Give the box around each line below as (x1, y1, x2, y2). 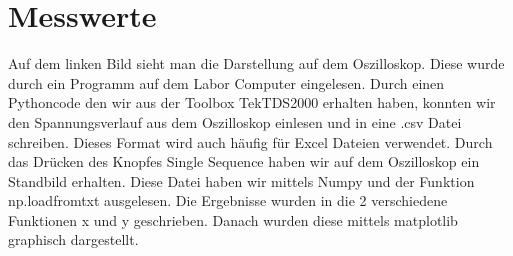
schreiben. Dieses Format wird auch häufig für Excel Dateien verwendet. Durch (8, 131, 493, 152)
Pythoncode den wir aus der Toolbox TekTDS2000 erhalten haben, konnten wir (8, 92, 496, 113)
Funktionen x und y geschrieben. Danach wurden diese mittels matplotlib (8, 209, 458, 230)
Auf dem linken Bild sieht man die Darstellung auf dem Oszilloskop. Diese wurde (8, 53, 505, 74)
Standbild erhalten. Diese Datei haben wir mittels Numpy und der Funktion (8, 170, 475, 191)
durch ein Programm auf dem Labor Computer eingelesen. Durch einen (8, 72, 445, 93)
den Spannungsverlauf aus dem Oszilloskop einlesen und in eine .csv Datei (8, 111, 462, 132)
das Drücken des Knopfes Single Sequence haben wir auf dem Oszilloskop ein (8, 151, 480, 172)
